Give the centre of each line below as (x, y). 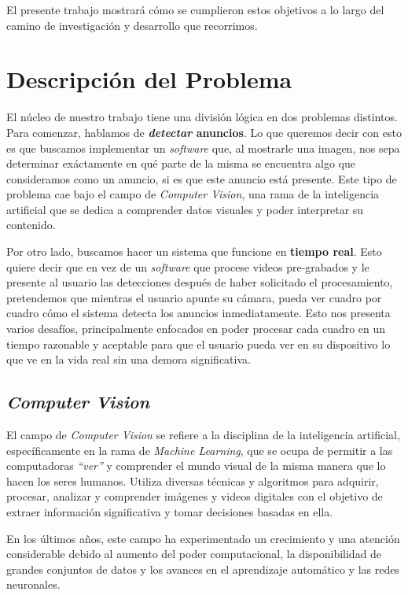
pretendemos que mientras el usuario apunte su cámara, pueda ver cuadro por (194, 297)
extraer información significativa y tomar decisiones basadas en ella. (170, 511)
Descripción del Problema (149, 79)
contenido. (31, 225)
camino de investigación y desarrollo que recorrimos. (132, 25)
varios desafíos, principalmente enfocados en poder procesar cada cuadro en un (196, 329)
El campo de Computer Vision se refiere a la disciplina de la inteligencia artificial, (203, 435)
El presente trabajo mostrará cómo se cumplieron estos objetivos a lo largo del (195, 9)
